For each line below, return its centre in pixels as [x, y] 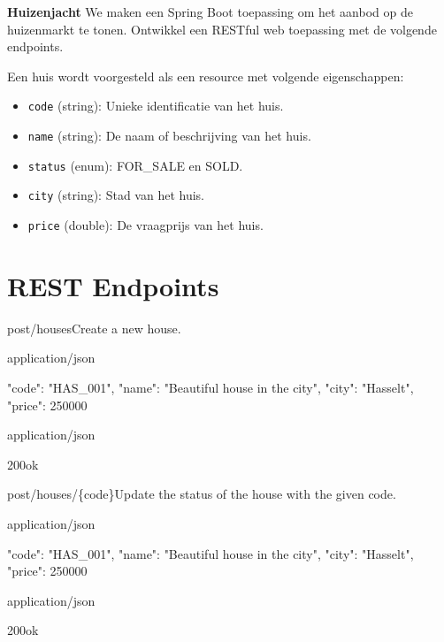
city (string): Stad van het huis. [116, 195]
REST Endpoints [113, 285]
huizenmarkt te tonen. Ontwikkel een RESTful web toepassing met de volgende [222, 29]
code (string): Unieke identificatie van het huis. [156, 106]
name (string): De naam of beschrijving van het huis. [169, 136]
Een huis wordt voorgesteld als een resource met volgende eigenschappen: [206, 76]
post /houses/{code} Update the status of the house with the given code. [202, 494]
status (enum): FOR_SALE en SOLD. [135, 165]
